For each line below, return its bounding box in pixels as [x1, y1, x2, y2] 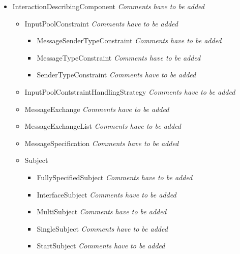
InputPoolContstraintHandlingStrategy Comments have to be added [24, 86, 235, 97]
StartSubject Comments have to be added [37, 240, 165, 251]
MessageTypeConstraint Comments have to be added [37, 52, 201, 63]
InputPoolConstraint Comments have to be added [24, 18, 178, 29]
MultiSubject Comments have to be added [37, 206, 167, 217]
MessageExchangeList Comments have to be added [24, 121, 182, 131]
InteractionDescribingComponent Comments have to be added [12, 1, 204, 11]
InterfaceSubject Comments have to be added [37, 189, 176, 200]
